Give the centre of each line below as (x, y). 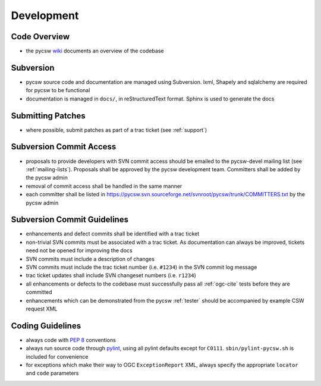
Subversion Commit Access (64, 147)
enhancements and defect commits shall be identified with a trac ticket (113, 234)
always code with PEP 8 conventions (71, 340)
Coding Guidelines (46, 326)
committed (39, 292)
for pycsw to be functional (58, 90)
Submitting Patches (48, 116)
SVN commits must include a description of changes (90, 259)
